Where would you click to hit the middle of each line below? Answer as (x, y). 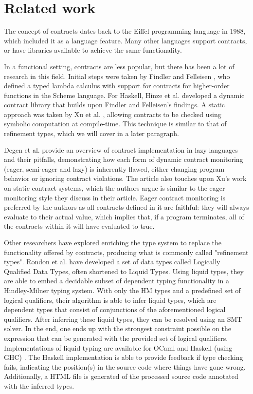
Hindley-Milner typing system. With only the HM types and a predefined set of (122, 290)
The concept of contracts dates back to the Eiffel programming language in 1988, (125, 31)
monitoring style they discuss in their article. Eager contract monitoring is (115, 197)
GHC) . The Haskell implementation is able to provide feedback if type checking (124, 357)
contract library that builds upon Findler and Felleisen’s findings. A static (115, 105)
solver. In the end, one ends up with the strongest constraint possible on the (117, 328)
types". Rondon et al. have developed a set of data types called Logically (112, 262)
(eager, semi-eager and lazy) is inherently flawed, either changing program (114, 168)
